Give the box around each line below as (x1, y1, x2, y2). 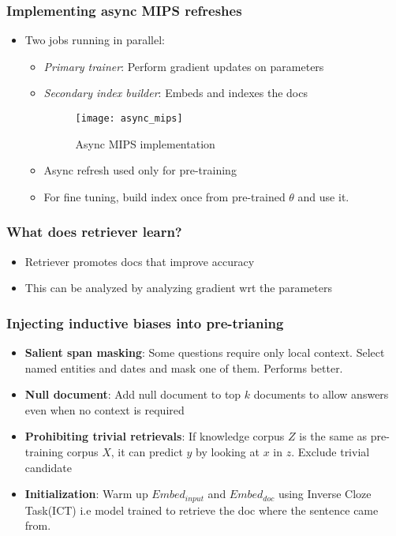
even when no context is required (24, 401, 185, 418)
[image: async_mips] (75, 113, 183, 124)
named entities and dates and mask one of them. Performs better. (24, 359, 343, 376)
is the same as (299, 428, 368, 444)
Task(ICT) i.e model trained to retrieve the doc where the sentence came (24, 501, 379, 518)
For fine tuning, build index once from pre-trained (43, 188, 286, 204)
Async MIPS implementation (75, 135, 215, 152)
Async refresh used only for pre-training (43, 162, 237, 178)
